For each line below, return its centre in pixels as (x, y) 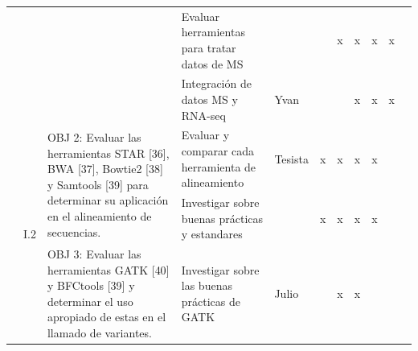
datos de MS (212, 63)
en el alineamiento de (99, 216)
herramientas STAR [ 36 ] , (108, 153)
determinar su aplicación (108, 200)
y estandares (212, 234)
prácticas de (211, 301)
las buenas (207, 285)
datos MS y (209, 99)
